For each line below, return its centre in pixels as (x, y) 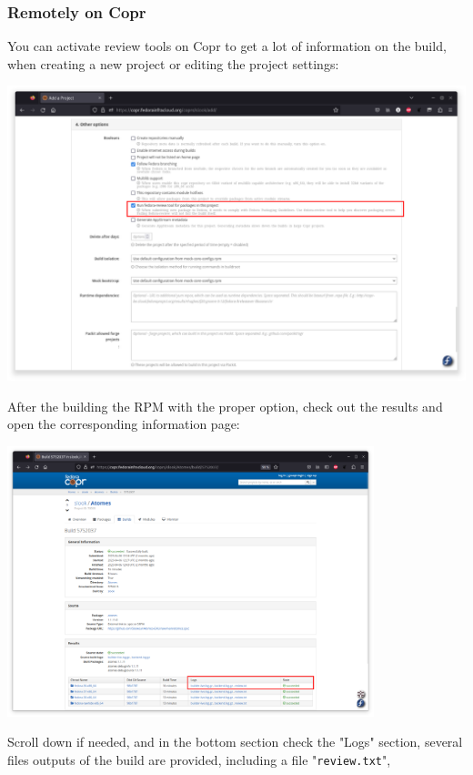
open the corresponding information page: (124, 424)
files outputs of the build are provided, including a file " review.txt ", (199, 759)
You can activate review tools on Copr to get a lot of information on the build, (227, 46)
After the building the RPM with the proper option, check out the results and (225, 406)
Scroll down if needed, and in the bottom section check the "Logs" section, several (235, 742)
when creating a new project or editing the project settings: (173, 63)
